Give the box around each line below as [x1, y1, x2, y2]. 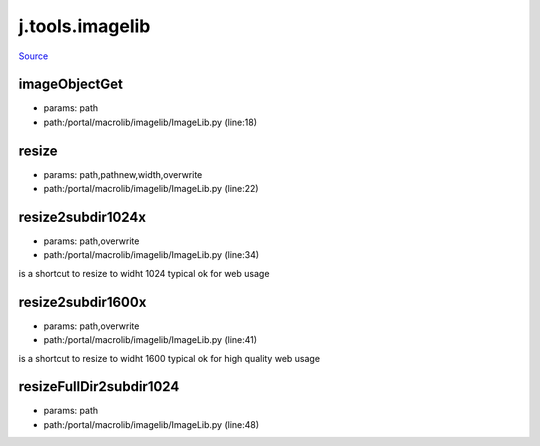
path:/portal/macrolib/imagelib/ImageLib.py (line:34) [43, 249, 260, 261]
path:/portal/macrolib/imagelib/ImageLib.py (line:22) [43, 183, 259, 195]
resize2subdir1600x [18, 293, 147, 310]
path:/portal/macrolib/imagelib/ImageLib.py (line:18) [43, 116, 257, 128]
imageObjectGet [18, 76, 124, 93]
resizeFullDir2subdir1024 [18, 378, 180, 395]
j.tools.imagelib [18, 15, 151, 37]
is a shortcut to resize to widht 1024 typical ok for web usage [18, 267, 270, 279]
